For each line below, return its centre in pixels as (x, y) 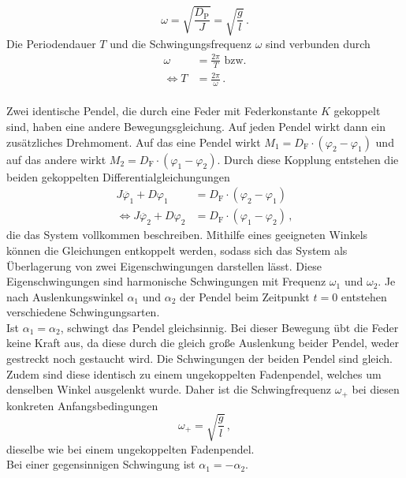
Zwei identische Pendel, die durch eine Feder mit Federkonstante (162, 111)
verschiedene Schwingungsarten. (83, 312)
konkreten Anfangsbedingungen (82, 405)
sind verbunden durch (318, 43)
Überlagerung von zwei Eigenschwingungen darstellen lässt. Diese (164, 265)
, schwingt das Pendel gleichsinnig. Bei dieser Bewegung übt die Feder (229, 327)
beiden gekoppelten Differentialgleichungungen (118, 176)
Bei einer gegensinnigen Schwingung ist (101, 464)
